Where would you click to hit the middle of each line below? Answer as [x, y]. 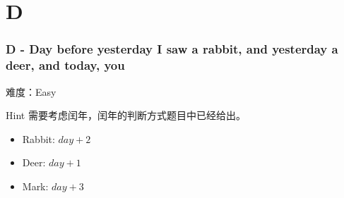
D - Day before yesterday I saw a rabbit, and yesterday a [172, 49]
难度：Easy [31, 91]
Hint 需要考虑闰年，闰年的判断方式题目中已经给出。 [126, 115]
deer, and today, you [65, 65]
